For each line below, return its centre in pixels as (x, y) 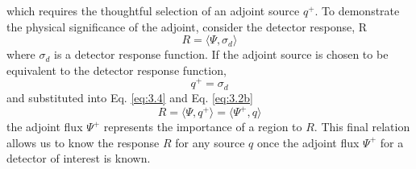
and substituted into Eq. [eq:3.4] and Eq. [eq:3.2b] (130, 97)
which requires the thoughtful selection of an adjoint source (153, 10)
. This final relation (362, 126)
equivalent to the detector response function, (116, 70)
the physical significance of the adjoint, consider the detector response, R (187, 26)
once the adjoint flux (308, 142)
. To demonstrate (357, 10)
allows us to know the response (83, 142)
